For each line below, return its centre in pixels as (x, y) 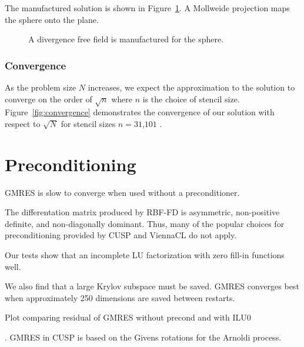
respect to (23, 123)
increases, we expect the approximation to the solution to (191, 87)
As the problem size (41, 87)
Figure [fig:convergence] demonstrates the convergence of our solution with (140, 112)
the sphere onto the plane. (52, 19)
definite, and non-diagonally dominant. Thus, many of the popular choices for (145, 223)
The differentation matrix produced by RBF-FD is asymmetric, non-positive (142, 212)
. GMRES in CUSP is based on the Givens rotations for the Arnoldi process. (143, 337)
